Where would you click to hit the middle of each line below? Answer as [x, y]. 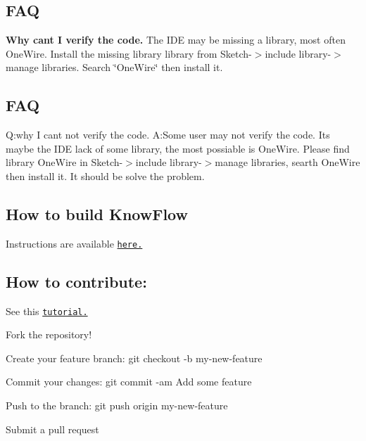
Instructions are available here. [74, 243]
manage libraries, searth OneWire [288, 162]
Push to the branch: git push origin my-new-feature [117, 405]
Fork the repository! [49, 334]
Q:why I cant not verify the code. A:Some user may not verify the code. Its [168, 135]
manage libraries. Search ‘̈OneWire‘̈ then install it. [114, 67]
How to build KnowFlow [97, 213]
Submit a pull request [52, 429]
